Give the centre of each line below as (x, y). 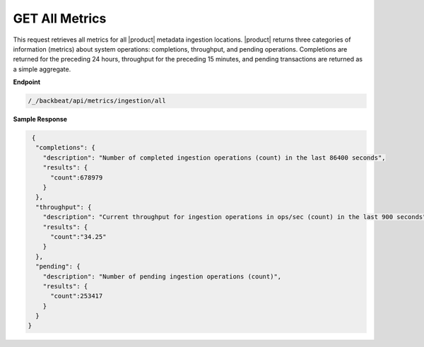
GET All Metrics (60, 18)
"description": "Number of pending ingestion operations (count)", (162, 276)
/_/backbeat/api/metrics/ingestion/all (97, 101)
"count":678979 (77, 177)
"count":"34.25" (78, 236)
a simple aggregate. (42, 69)
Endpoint (27, 82)
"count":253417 (77, 296)
